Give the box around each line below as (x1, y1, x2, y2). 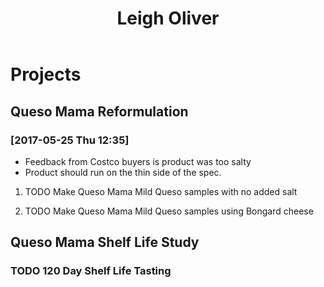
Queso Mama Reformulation (10, 103, 189, 120)
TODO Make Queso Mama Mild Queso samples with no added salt (24, 185, 298, 197)
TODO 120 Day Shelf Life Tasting (10, 264, 172, 278)
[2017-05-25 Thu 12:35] (10, 133, 130, 147)
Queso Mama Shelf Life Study (10, 234, 200, 251)
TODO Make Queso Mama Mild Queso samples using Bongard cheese (24, 205, 314, 217)
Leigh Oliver (116, 7, 220, 30)
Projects (10, 63, 82, 86)
